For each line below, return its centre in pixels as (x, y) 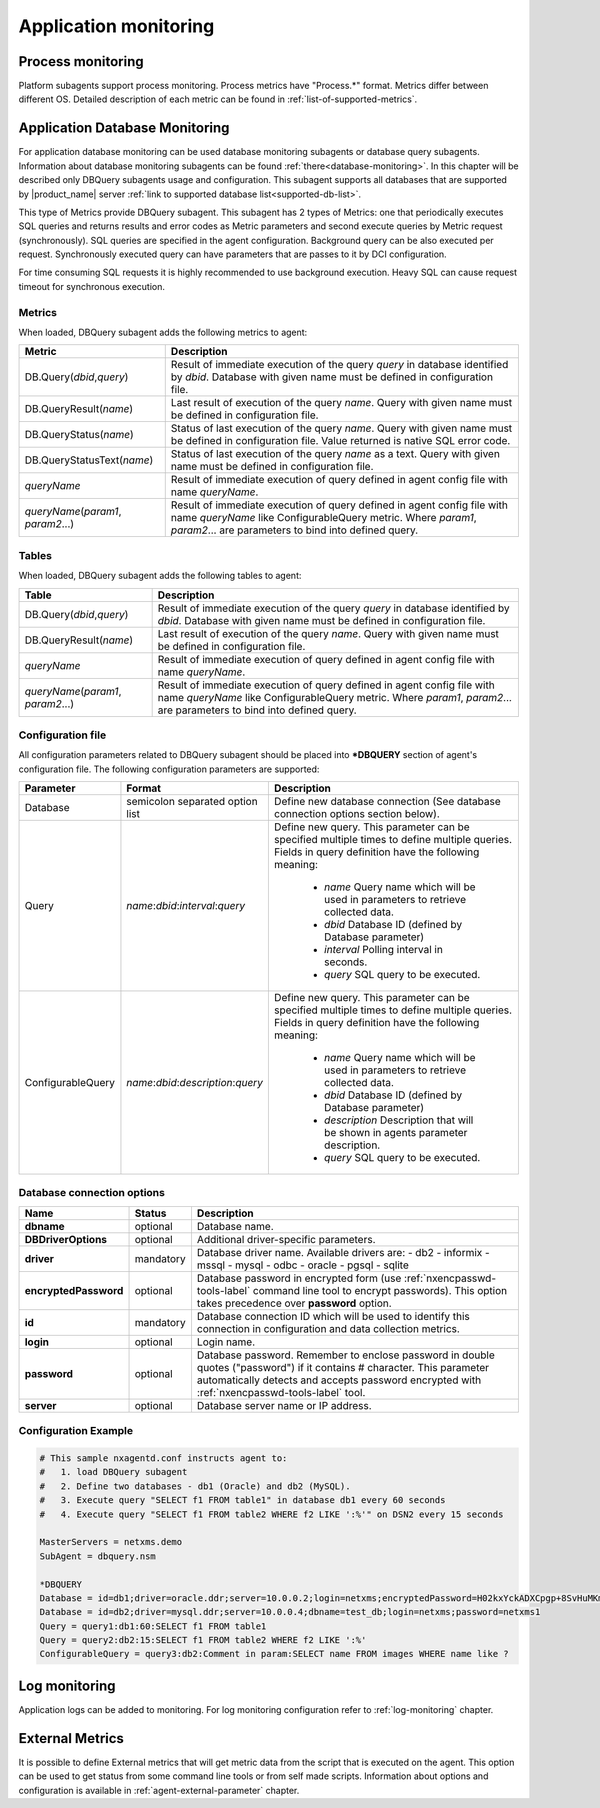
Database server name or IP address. (284, 1405)
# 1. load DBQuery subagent (113, 1472)
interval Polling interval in (383, 950)
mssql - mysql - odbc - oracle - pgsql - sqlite (303, 1265)
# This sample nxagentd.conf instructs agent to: (163, 1458)
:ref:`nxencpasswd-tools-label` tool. (281, 1392)
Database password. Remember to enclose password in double (345, 1355)
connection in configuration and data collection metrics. (328, 1328)
